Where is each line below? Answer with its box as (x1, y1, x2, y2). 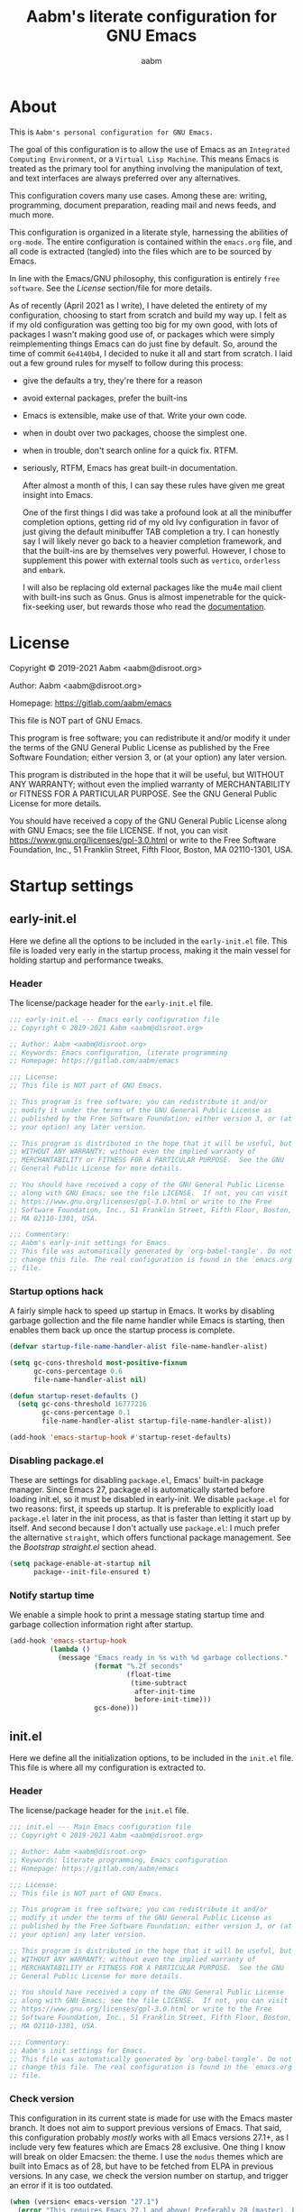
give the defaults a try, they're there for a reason (22, 374, 203, 385)
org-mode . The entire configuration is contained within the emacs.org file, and (9, 236, 293, 247)
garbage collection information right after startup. (9, 1619, 194, 1630)
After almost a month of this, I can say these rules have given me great (22, 480, 286, 491)
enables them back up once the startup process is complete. (9, 1324, 235, 1336)
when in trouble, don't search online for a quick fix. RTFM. (22, 445, 239, 456)
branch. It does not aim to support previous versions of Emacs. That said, (9, 2123, 282, 2134)
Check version (9, 2093, 75, 2106)
